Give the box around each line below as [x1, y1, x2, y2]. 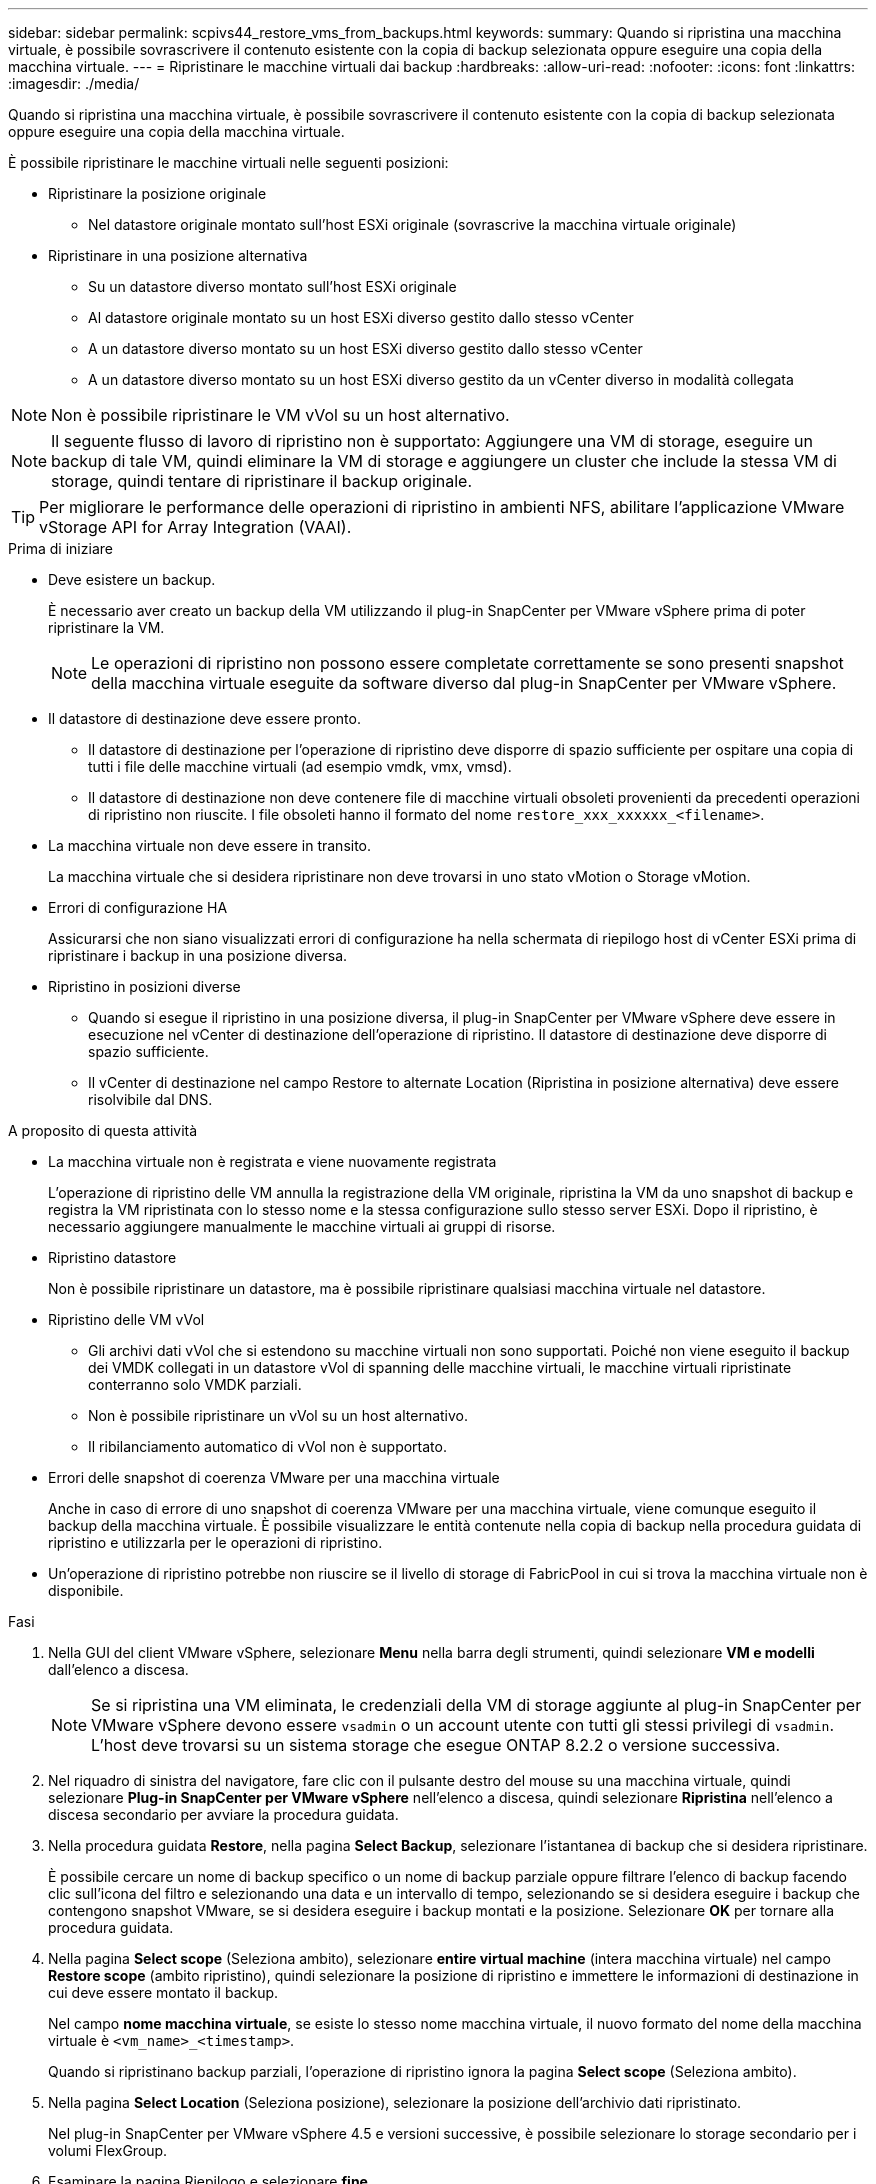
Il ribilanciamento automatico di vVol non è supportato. [88, 1438, 447, 1455]
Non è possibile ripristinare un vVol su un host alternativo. [88, 1407, 469, 1424]
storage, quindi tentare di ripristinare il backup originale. [51, 471, 473, 491]
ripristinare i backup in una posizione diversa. [48, 947, 348, 964]
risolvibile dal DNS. [88, 1091, 213, 1108]
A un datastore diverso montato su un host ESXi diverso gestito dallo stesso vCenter [88, 340, 643, 357]
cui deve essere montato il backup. [48, 1984, 279, 2001]
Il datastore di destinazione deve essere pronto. [48, 710, 361, 727]
